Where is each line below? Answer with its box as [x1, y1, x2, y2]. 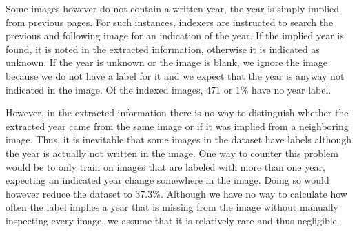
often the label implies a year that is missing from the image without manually [6, 200, 338, 214]
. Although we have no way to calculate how [160, 186, 347, 200]
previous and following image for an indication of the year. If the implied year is [6, 28, 344, 43]
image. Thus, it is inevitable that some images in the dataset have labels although [6, 132, 352, 147]
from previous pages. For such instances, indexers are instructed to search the [6, 14, 334, 29]
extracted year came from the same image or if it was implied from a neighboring [6, 118, 349, 133]
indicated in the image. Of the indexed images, [6, 82, 203, 96]
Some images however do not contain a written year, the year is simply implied [6, 1, 340, 15]
